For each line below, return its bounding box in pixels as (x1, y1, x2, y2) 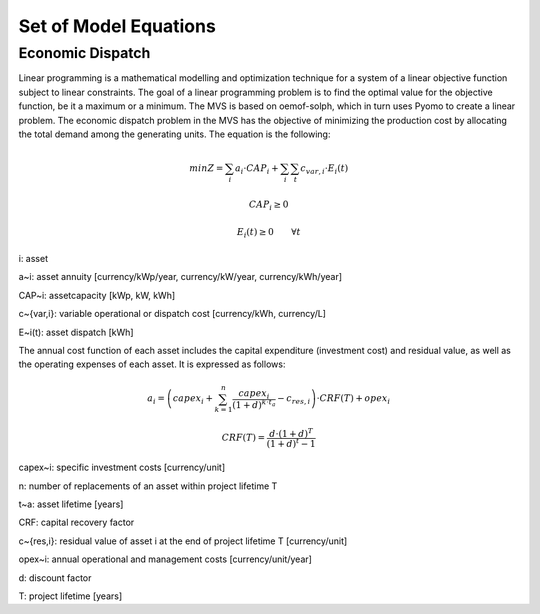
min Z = (188, 163, 224, 174)
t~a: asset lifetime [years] (18, 498, 124, 510)
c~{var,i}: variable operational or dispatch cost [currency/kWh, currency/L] (18, 308, 327, 320)
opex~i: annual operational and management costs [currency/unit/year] (18, 553, 312, 565)
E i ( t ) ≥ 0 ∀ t (236, 226, 301, 240)
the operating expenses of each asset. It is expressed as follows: (18, 358, 286, 370)
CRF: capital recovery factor (18, 516, 135, 529)
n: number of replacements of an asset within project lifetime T (18, 480, 278, 492)
